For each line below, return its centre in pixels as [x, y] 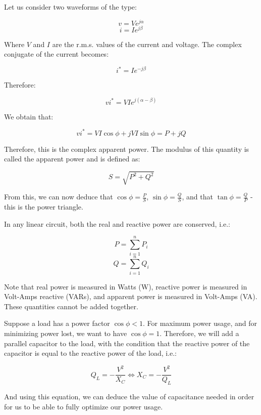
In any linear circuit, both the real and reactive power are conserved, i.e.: [117, 223]
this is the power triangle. [44, 207]
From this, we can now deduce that [59, 197]
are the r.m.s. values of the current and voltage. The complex [147, 44]
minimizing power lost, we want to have [66, 333]
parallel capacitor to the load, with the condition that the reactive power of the [127, 343]
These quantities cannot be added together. [71, 306]
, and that [197, 197]
